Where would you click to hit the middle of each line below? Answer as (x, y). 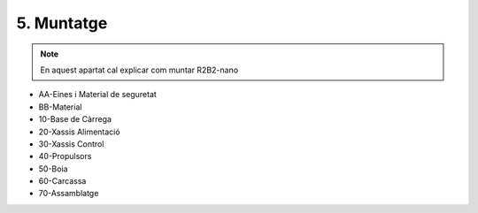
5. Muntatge (62, 23)
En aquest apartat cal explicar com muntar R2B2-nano (139, 70)
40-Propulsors (65, 156)
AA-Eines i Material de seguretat (97, 95)
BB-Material (60, 107)
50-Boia (53, 169)
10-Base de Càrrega (75, 119)
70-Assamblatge (69, 194)
